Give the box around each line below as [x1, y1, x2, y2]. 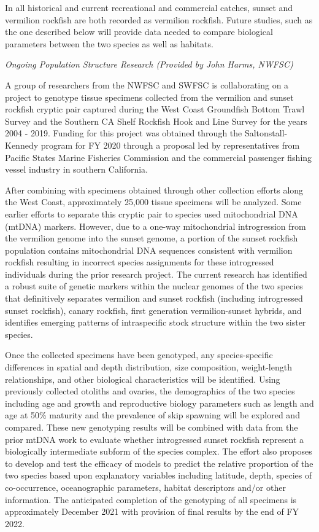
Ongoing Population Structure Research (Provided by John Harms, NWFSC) [5, 58, 293, 71]
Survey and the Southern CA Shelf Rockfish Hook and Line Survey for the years [5, 114, 307, 127]
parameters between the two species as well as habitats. [5, 37, 213, 50]
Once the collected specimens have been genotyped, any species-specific [5, 348, 273, 361]
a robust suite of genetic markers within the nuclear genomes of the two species [5, 280, 303, 292]
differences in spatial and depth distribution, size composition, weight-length [5, 361, 292, 374]
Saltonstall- [244, 127, 288, 139]
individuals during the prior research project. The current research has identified [5, 267, 307, 280]
